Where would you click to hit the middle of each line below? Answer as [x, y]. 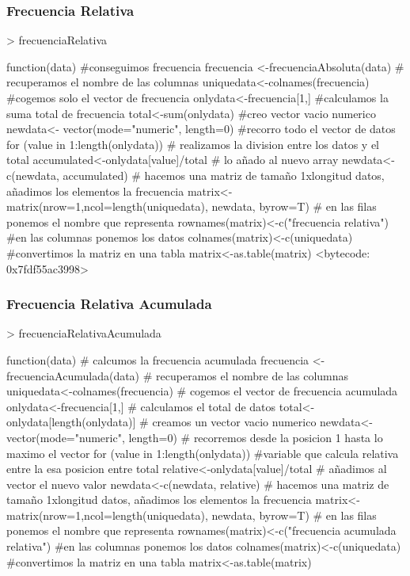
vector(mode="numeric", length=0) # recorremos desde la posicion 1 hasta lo [195, 437]
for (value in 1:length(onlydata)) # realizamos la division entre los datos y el [193, 144]
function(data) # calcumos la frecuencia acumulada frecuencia [158, 359]
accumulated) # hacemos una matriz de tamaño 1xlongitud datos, [224, 175]
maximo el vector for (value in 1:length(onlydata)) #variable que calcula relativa [203, 453]
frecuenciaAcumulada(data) [73, 375]
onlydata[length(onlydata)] [71, 422]
